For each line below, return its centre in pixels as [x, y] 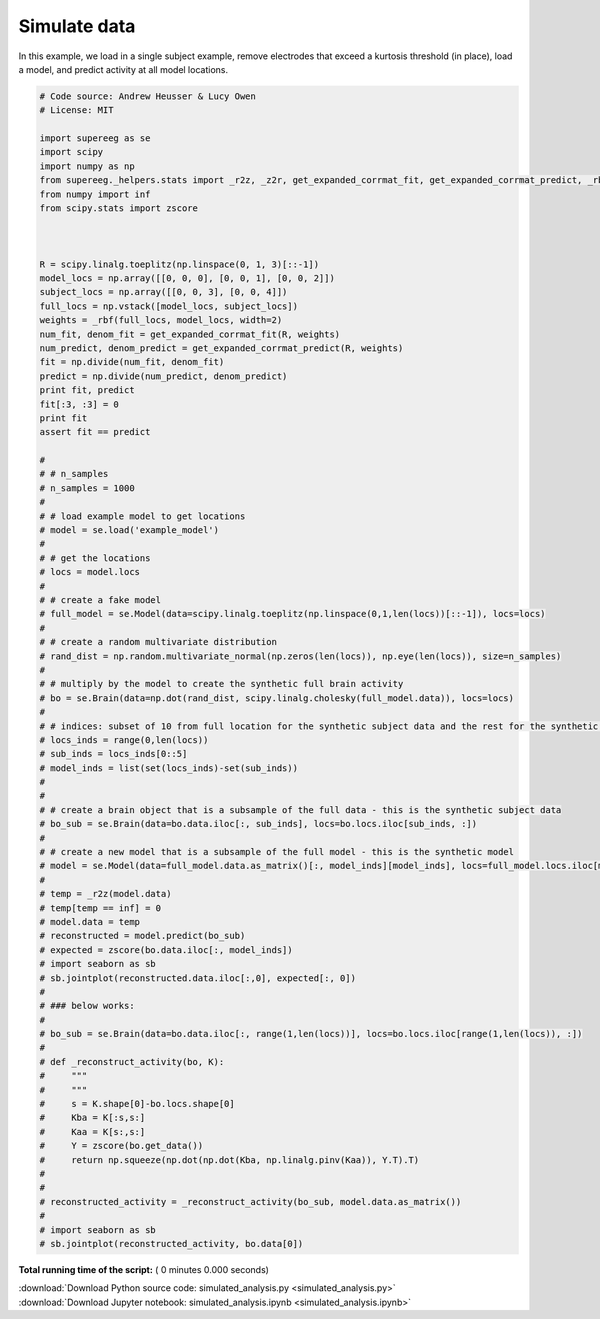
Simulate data [77, 26]
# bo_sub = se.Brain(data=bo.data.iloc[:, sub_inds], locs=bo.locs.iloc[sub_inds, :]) [258, 824]
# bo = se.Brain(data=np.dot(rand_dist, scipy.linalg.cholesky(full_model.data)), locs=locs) [277, 698]
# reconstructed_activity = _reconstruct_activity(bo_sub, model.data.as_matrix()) [250, 1201]
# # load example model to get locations [142, 516]
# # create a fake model [100, 599]
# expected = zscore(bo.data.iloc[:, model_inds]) [166, 949]
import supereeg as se [95, 138]
